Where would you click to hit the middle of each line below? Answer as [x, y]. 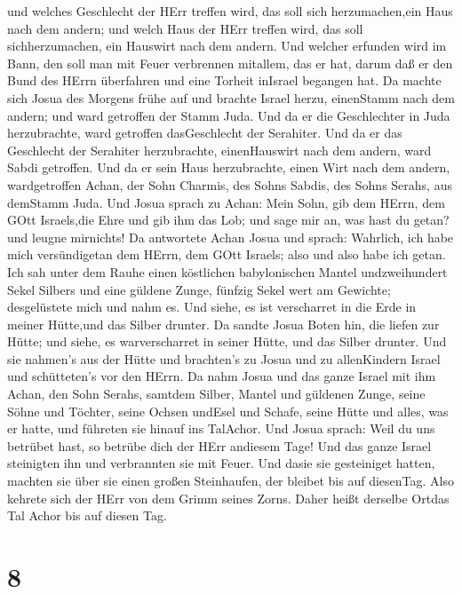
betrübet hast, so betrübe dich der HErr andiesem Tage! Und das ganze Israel [219, 445]
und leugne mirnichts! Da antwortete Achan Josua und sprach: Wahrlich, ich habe [231, 237]
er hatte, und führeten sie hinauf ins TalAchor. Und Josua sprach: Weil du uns [221, 428]
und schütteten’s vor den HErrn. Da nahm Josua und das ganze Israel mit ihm [222, 376]
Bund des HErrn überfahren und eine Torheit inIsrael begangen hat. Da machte [224, 80]
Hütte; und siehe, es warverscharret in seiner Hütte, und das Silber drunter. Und [227, 341]
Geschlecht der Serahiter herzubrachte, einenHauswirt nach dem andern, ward [219, 150]
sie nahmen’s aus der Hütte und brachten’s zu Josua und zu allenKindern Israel [224, 358]
